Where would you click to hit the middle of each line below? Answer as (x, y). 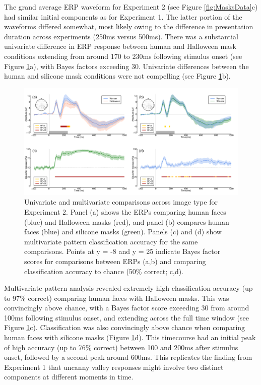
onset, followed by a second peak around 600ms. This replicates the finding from (128, 357)
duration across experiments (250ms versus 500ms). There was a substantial (121, 36)
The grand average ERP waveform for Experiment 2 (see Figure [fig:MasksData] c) (131, 7)
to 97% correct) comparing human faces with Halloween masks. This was (117, 298)
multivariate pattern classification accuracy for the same (111, 241)
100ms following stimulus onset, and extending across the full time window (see (126, 317)
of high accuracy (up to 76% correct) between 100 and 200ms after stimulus (121, 347)
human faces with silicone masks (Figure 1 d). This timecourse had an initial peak (130, 337)
